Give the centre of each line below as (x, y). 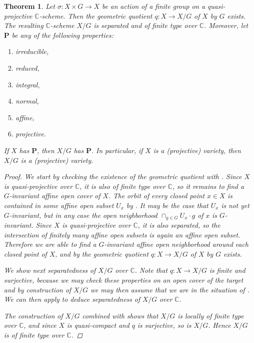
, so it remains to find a (208, 186)
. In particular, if (117, 150)
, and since (40, 325)
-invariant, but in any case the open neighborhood (84, 215)
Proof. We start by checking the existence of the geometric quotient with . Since (123, 176)
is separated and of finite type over (145, 25)
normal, (27, 101)
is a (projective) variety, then (197, 150)
